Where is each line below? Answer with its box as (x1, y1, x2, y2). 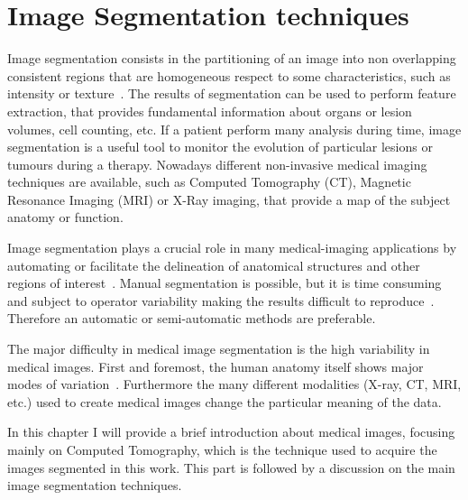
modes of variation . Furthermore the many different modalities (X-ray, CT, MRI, (7, 375, 462, 394)
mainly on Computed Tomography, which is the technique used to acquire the (7, 440, 437, 458)
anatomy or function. (7, 208, 124, 227)
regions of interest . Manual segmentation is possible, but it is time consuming (7, 273, 442, 292)
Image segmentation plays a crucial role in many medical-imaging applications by (7, 238, 457, 257)
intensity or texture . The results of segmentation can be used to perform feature (7, 84, 456, 103)
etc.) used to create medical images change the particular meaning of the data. (7, 392, 442, 411)
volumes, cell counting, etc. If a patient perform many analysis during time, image (7, 119, 462, 138)
